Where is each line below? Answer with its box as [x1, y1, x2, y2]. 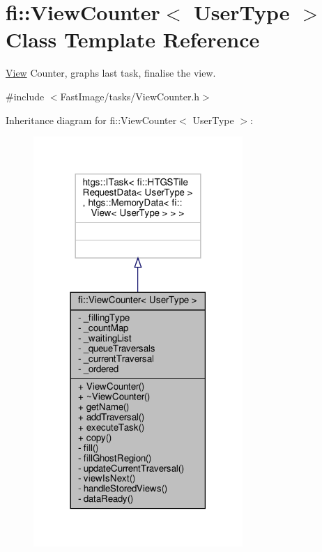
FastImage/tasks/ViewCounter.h [60, 89, 200, 103]
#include [6, 89, 45, 103]
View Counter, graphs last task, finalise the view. [6, 66, 216, 80]
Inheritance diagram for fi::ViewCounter [6, 112, 177, 127]
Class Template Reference [6, 25, 260, 54]
